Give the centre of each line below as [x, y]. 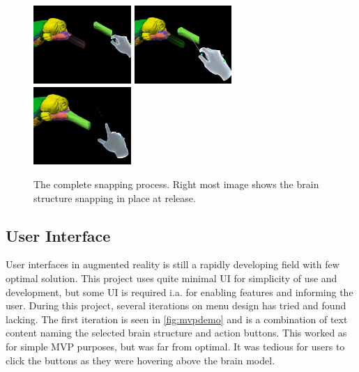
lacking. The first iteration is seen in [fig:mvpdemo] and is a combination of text [177, 319]
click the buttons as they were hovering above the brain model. [140, 360]
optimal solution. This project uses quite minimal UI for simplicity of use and [171, 278]
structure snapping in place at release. [115, 197]
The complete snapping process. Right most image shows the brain [176, 184]
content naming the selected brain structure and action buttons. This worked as [176, 333]
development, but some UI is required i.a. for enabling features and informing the [179, 292]
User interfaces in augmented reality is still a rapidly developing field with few [173, 264]
